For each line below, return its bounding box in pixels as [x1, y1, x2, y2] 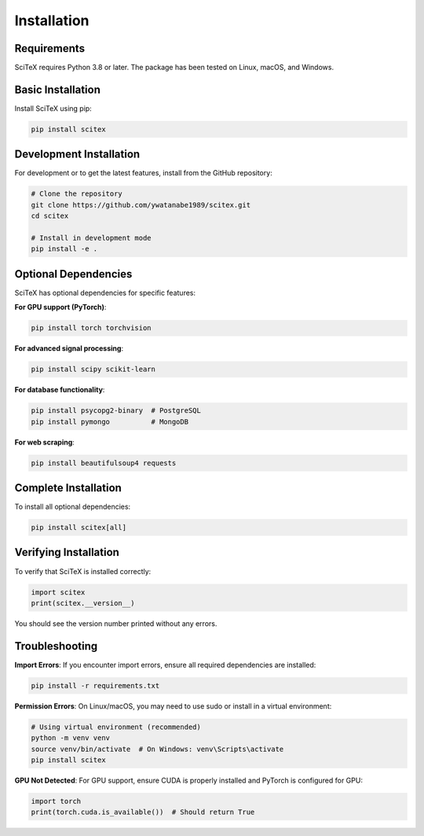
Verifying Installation [14, 546, 119, 559]
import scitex [31, 587, 86, 597]
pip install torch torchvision [31, 323, 152, 333]
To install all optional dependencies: [14, 502, 131, 511]
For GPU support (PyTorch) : [14, 303, 107, 312]
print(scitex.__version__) [31, 598, 135, 607]
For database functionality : [14, 385, 105, 395]
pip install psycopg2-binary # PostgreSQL [31, 406, 202, 415]
